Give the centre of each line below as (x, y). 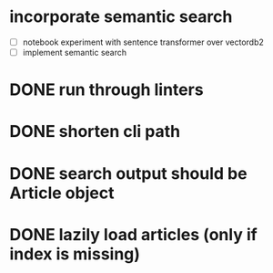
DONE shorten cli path (95, 132)
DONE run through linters (106, 90)
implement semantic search (75, 52)
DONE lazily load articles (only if (133, 234)
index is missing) (75, 254)
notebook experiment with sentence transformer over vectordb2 (143, 42)
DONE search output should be (128, 173)
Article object (62, 193)
